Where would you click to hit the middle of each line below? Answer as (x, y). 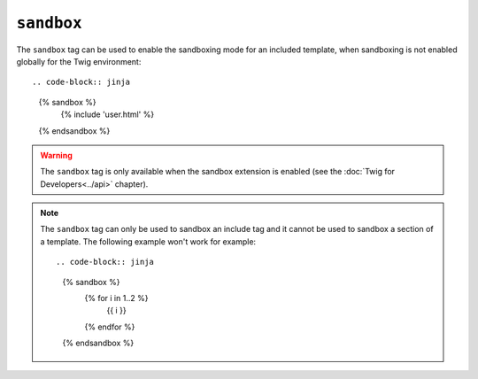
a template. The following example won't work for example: (148, 241)
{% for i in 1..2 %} (116, 298)
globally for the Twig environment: (79, 61)
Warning (56, 155)
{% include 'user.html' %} (108, 114)
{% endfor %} (110, 327)
